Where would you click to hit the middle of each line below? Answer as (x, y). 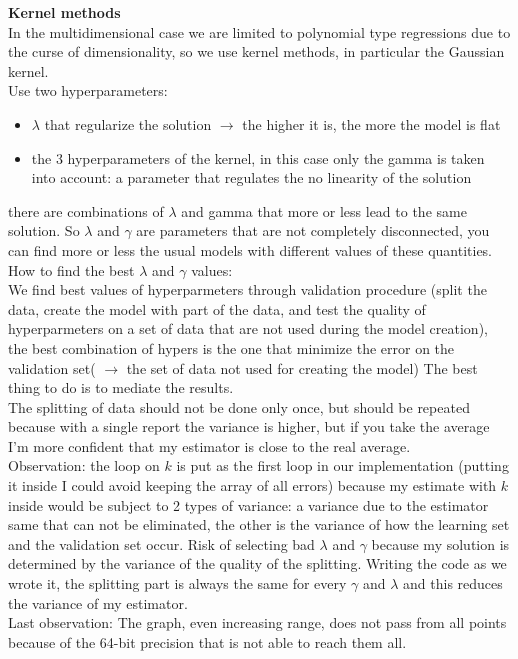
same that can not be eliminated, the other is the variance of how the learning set (259, 524)
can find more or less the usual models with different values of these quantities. (250, 249)
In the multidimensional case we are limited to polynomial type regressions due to (259, 31)
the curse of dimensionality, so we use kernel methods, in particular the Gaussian (256, 51)
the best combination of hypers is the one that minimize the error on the (231, 347)
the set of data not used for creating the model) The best (302, 367)
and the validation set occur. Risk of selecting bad (161, 543)
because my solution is (440, 543)
